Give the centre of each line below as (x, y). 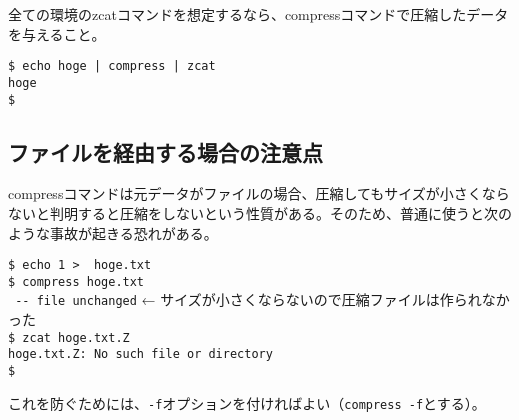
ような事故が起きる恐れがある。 (113, 232)
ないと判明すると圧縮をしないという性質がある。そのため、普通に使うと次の (260, 212)
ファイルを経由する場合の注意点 (165, 151)
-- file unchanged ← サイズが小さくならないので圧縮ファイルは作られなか (262, 299)
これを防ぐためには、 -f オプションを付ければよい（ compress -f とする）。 (247, 402)
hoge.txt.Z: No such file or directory (140, 354)
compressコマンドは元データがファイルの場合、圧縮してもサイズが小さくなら (259, 193)
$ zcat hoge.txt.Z (69, 337)
